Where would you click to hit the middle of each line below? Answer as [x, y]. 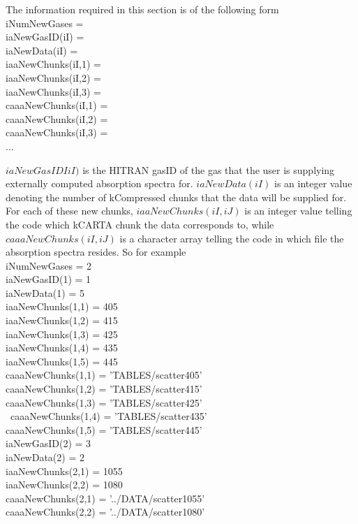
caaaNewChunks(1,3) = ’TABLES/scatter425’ [104, 402]
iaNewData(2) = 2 [45, 457]
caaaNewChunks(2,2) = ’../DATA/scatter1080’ [105, 512]
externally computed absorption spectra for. [99, 183]
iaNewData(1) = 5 [45, 292]
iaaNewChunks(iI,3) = [53, 91]
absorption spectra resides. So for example [96, 252]
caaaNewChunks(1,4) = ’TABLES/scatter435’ [109, 416]
